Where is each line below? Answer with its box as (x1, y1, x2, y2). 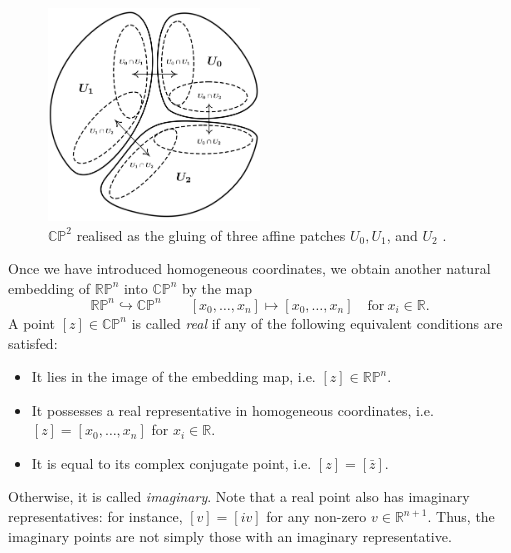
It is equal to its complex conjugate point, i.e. (31, 452, 312, 473)
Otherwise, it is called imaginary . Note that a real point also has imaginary (8, 486, 470, 507)
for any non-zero (266, 506, 367, 527)
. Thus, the (427, 506, 495, 527)
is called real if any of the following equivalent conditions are (131, 312, 503, 333)
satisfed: (8, 332, 58, 353)
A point (8, 312, 56, 333)
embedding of (8, 277, 91, 298)
